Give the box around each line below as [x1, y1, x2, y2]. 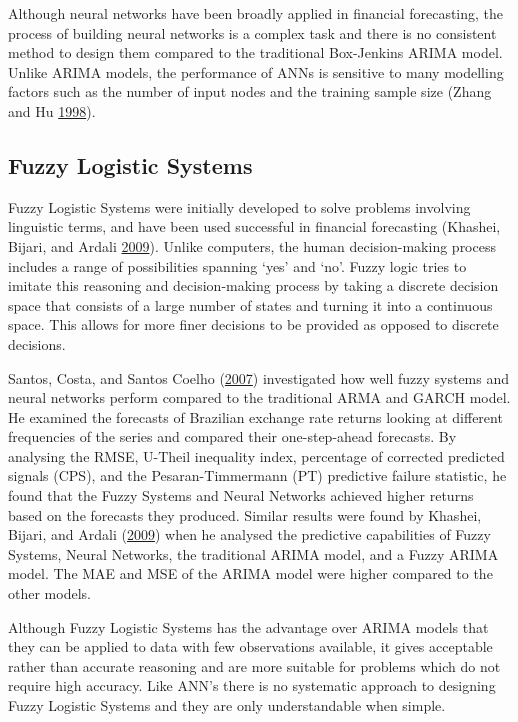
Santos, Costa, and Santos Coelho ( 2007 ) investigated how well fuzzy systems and [8, 367, 510, 388]
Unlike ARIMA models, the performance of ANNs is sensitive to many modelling [8, 61, 504, 82]
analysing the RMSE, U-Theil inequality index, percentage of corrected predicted [8, 445, 505, 466]
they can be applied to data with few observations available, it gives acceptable [8, 636, 493, 657]
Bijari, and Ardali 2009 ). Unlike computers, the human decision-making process [8, 235, 496, 256]
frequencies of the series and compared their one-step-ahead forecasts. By [8, 426, 457, 447]
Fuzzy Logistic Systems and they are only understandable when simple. [8, 695, 446, 716]
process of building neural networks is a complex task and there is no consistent [8, 22, 497, 43]
